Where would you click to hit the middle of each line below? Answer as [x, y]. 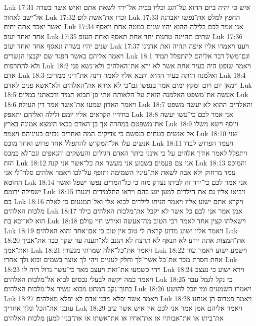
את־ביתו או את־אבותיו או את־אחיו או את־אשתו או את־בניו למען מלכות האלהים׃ [114, 318]
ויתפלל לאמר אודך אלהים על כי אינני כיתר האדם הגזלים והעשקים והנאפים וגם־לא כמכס [126, 152]
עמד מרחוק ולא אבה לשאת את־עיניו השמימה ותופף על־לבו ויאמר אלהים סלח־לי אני [120, 172]
